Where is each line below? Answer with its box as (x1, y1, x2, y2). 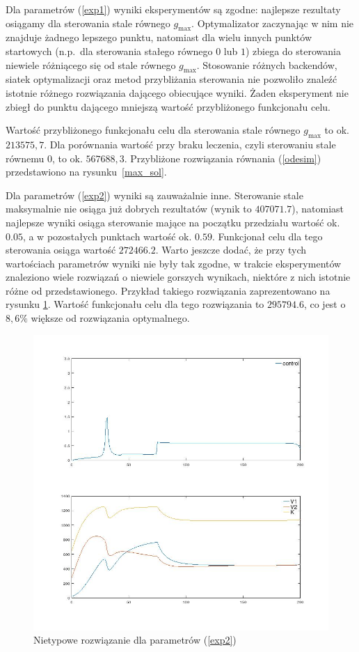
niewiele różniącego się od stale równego (6, 57, 176, 72)
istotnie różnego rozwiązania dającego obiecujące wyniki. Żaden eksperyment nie (6, 85, 349, 100)
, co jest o (303, 297, 346, 311)
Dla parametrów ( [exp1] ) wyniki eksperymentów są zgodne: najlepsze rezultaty (6, 2, 341, 16)
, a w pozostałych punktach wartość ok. (22, 228, 192, 243)
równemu (6, 150, 45, 165)
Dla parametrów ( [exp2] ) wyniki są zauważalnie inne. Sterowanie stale (6, 187, 303, 202)
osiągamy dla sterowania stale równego (6, 15, 170, 30)
